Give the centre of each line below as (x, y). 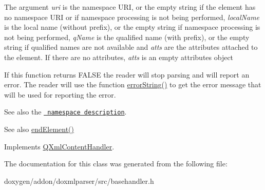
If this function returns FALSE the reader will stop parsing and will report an (127, 74)
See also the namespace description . (65, 112)
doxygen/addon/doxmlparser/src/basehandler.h (79, 180)
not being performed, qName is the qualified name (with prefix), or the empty (127, 37)
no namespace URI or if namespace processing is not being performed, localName (132, 17)
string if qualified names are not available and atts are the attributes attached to (131, 47)
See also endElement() (39, 129)
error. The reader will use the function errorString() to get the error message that (133, 84)
